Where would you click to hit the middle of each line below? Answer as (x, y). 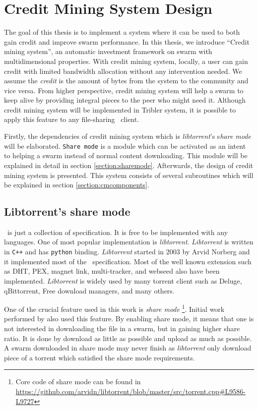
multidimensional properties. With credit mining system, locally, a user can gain (126, 61)
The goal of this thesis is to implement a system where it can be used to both (122, 32)
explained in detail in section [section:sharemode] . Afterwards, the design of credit (129, 165)
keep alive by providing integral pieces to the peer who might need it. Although (125, 100)
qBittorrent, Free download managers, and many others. (89, 290)
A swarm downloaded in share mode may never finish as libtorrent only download (128, 348)
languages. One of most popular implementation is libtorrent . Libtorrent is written (129, 242)
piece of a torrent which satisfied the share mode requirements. (99, 357)
